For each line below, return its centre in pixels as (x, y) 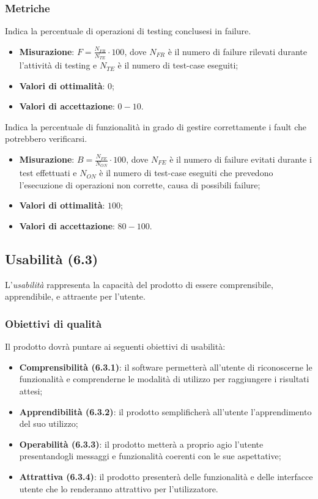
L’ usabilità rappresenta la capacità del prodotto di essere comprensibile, (139, 284)
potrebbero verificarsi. (46, 139)
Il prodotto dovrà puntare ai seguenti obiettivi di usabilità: (115, 346)
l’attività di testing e (58, 65)
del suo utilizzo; (49, 423)
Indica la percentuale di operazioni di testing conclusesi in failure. (128, 31)
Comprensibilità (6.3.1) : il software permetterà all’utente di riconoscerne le (166, 367)
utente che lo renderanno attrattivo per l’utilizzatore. (119, 488)
